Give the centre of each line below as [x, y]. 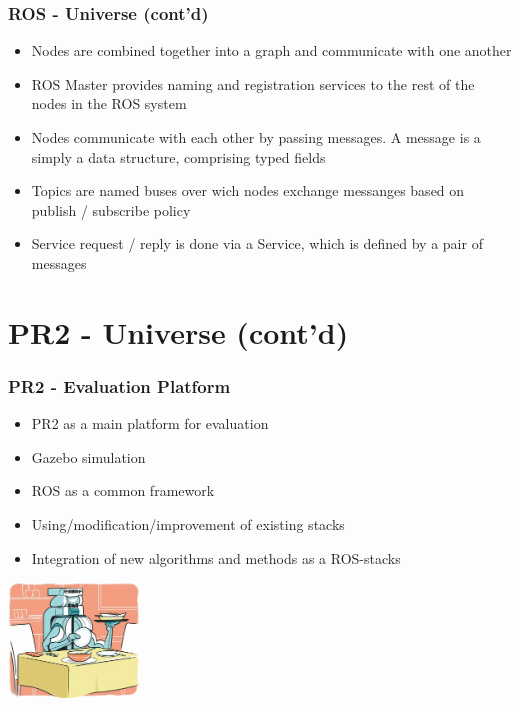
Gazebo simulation [88, 456]
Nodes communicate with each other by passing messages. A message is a [256, 137]
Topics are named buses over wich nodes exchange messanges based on [248, 190]
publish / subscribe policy [111, 209]
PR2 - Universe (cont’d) [178, 331]
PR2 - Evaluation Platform [119, 385]
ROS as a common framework [123, 490]
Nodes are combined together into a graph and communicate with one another [271, 50]
